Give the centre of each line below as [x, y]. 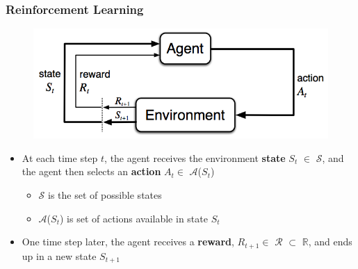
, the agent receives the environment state [195, 157]
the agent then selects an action [91, 171]
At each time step [60, 157]
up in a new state [59, 255]
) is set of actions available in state [133, 218]
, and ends [330, 242]
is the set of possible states [105, 194]
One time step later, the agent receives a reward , [128, 242]
